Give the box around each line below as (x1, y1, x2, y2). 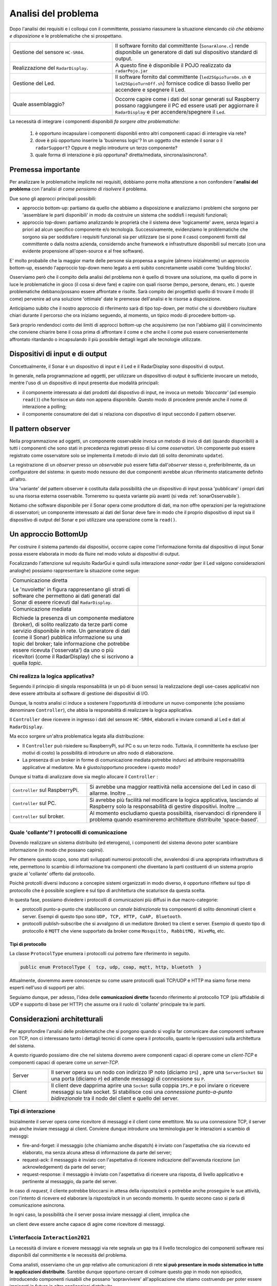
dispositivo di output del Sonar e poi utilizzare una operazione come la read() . (9, 516, 177, 523)
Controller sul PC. (12, 799, 56, 807)
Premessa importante (9, 165, 81, 174)
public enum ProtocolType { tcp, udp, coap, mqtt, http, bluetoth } (20, 964, 202, 970)
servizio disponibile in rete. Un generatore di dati (12, 628, 130, 635)
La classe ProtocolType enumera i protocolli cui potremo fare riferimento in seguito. (9, 951, 191, 957)
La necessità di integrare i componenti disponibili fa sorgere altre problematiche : (9, 118, 181, 124)
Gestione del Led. (12, 80, 55, 87)
